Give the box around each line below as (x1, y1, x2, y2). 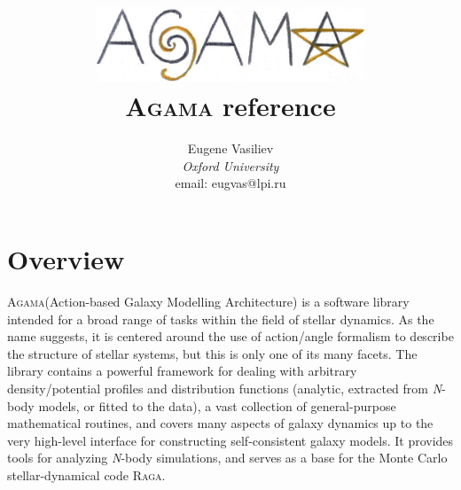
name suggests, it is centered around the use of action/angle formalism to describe (7, 327, 454, 346)
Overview (7, 241, 125, 277)
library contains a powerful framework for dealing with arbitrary (7, 362, 357, 380)
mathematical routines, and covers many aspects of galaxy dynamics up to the (7, 414, 434, 432)
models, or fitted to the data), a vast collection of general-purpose (38, 396, 396, 415)
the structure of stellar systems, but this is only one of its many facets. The (7, 344, 418, 362)
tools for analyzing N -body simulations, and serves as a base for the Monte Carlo (7, 448, 448, 467)
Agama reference (125, 88, 336, 124)
